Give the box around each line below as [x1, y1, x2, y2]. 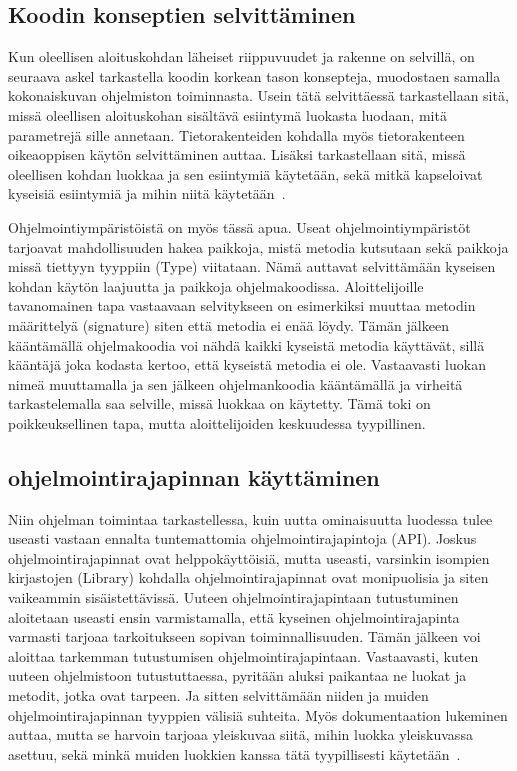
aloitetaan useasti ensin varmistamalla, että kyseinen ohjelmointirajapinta [8, 606, 460, 627]
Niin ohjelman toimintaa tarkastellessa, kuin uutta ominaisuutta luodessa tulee [8, 508, 493, 529]
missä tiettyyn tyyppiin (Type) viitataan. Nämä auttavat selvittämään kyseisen [8, 256, 496, 277]
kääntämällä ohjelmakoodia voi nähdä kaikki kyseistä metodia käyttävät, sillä [8, 334, 485, 355]
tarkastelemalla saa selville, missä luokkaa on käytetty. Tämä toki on [8, 393, 431, 414]
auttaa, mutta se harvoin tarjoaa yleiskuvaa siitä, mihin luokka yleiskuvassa [8, 724, 473, 745]
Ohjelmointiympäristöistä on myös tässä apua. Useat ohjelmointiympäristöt [8, 216, 471, 237]
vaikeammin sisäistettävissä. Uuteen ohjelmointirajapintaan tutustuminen [8, 587, 459, 608]
